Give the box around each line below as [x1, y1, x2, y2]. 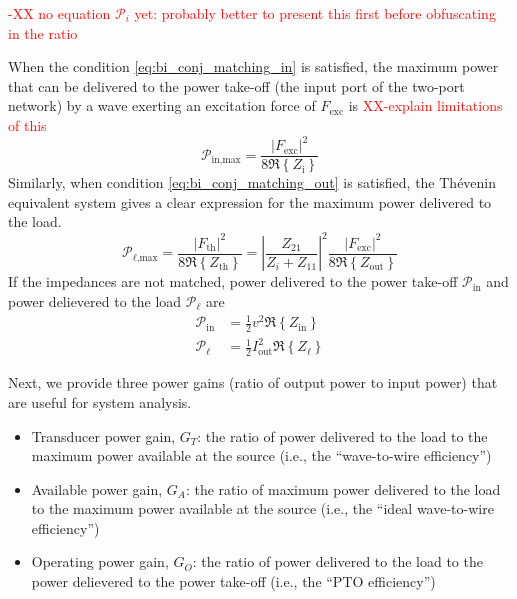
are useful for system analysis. [8, 391, 192, 412]
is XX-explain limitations [348, 95, 503, 116]
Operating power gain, [31, 551, 169, 572]
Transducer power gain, [31, 425, 176, 446]
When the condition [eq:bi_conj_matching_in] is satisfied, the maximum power [8, 56, 499, 77]
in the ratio [8, 22, 78, 43]
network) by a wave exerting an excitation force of [8, 95, 316, 116]
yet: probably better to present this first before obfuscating [134, 3, 496, 23]
